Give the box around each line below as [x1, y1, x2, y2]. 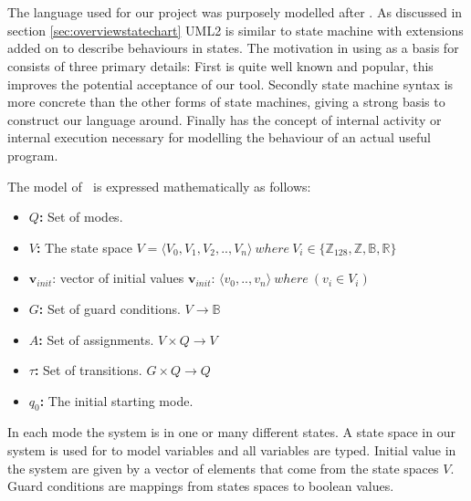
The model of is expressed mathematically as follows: [7, 176, 311, 195]
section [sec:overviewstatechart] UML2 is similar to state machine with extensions [7, 20, 464, 39]
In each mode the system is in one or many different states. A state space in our [7, 423, 455, 442]
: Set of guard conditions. [38, 298, 181, 318]
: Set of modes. [38, 207, 123, 226]
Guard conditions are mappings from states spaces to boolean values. [7, 476, 394, 496]
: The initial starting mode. [39, 391, 194, 410]
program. [7, 145, 58, 164]
